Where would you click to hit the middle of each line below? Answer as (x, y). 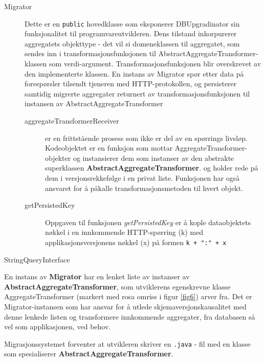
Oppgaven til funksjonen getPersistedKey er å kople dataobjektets (148, 222)
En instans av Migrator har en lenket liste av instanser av (97, 276)
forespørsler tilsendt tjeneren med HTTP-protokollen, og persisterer (131, 83)
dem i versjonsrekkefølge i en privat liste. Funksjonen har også (142, 177)
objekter (58, 158)
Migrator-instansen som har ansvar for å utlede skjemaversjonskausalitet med (125, 306)
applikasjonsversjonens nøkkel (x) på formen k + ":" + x (136, 242)
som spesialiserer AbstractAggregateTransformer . (89, 354)
